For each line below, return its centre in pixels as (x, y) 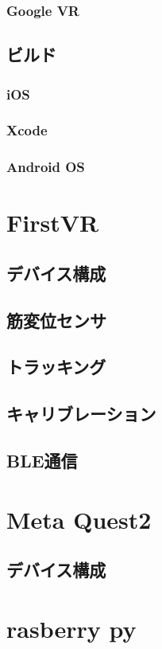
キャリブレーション (81, 414)
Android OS (46, 167)
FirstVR (53, 223)
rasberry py (71, 628)
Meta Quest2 (79, 519)
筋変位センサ (56, 320)
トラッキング (56, 367)
